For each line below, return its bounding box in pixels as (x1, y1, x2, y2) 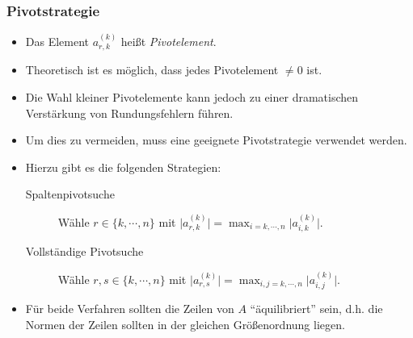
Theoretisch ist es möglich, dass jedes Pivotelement (25, 61, 279, 78)
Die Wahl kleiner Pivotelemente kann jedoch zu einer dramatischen (25, 89, 359, 106)
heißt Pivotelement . (120, 33, 217, 50)
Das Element (25, 33, 90, 50)
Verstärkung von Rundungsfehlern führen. (25, 104, 234, 121)
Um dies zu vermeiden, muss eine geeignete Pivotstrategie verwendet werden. (25, 131, 407, 148)
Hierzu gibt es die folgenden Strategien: (25, 158, 221, 175)
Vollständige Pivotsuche (25, 243, 144, 260)
